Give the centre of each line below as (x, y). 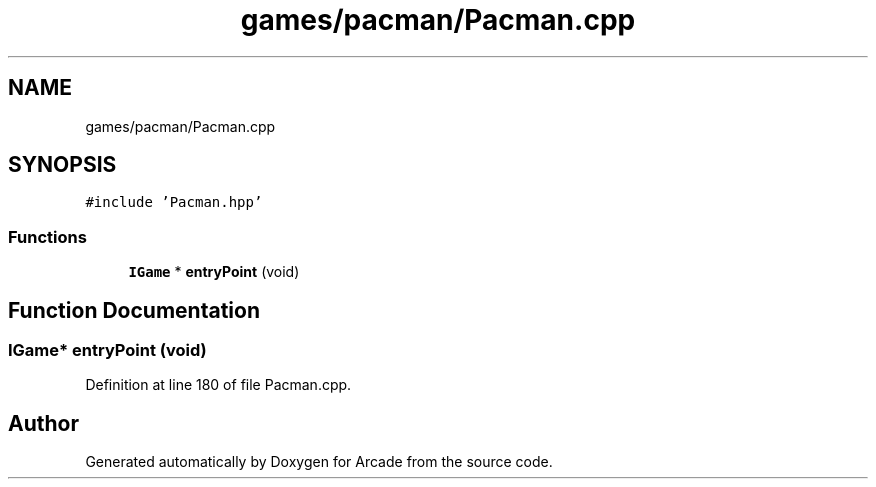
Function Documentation (134, 310)
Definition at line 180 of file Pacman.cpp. (218, 385)
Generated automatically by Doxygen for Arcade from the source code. (319, 462)
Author (43, 423)
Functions (47, 236)
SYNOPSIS (62, 165)
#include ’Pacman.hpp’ (174, 202)
